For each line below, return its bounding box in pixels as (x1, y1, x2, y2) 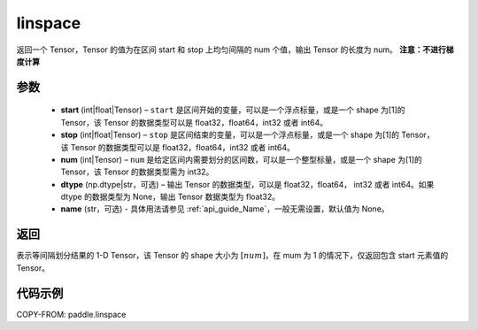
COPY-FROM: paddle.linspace (16, 309, 127, 319)
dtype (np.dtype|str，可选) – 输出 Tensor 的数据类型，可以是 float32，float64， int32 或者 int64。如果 (60, 179, 435, 189)
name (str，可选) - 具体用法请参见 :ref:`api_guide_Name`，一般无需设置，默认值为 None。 (60, 203, 389, 214)
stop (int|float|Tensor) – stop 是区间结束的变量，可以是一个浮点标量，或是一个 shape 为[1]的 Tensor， (60, 129, 435, 141)
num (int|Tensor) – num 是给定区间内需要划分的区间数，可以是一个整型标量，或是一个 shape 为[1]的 (60, 154, 422, 165)
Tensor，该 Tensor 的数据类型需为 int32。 (60, 166, 214, 177)
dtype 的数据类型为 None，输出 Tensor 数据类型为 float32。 (60, 191, 281, 203)
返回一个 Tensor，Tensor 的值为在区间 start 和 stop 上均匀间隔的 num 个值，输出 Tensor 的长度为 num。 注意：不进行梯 (16, 44, 454, 55)
